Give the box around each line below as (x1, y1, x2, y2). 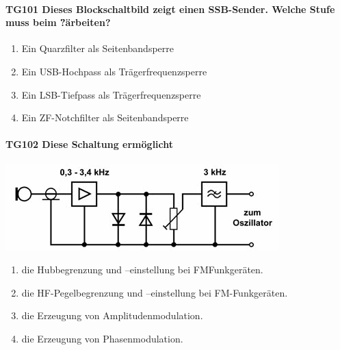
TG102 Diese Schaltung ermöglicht (5, 137, 174, 151)
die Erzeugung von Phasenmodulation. (21, 331, 183, 345)
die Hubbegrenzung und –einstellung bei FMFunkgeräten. (21, 262, 263, 277)
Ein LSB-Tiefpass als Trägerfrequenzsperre (21, 87, 201, 101)
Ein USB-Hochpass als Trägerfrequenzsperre (21, 64, 207, 78)
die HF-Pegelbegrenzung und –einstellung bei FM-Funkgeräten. (21, 285, 288, 299)
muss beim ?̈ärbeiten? (5, 15, 111, 29)
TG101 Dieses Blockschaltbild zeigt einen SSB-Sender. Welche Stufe (5, 1, 335, 16)
